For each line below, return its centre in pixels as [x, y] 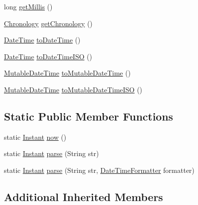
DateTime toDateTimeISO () [48, 56]
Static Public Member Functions [89, 116]
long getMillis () [28, 6]
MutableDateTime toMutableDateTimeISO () [73, 89]
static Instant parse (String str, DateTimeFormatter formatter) [99, 170]
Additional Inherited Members [83, 196]
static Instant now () [35, 137]
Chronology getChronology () [48, 23]
